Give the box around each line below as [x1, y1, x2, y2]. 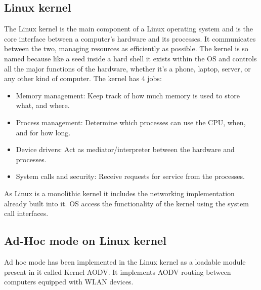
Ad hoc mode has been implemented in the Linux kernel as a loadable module [4, 256, 246, 267]
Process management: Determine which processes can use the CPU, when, [16, 117, 246, 127]
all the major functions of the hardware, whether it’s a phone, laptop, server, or [4, 63, 251, 74]
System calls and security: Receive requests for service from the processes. [16, 171, 245, 182]
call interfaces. [4, 208, 49, 219]
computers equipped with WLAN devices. [4, 276, 134, 287]
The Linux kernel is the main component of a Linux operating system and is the [4, 23, 253, 34]
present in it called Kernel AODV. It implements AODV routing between [4, 266, 231, 277]
